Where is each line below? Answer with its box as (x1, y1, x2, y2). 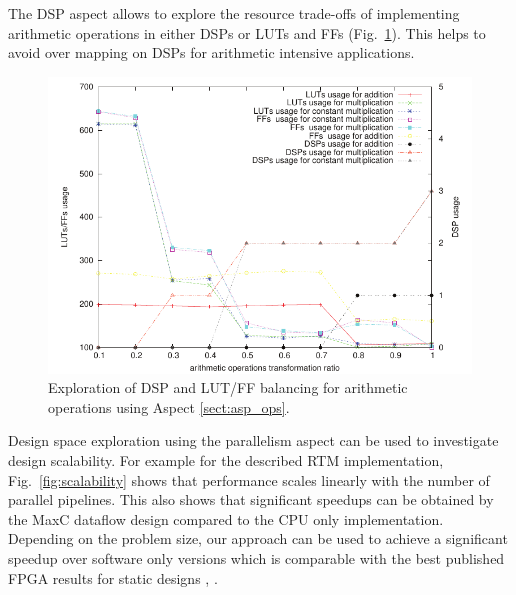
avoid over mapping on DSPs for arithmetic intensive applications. (8, 42, 415, 63)
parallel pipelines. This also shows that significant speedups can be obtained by (8, 489, 494, 510)
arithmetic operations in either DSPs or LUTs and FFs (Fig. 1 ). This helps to (8, 22, 486, 43)
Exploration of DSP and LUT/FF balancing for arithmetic (48, 377, 408, 398)
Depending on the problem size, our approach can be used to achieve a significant (8, 528, 508, 549)
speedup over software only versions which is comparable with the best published (8, 547, 505, 568)
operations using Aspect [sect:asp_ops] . (48, 396, 290, 417)
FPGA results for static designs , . (8, 567, 218, 588)
